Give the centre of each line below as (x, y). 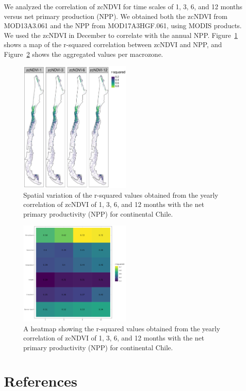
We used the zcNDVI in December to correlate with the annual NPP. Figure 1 (121, 35)
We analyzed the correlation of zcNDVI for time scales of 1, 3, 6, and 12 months (123, 6)
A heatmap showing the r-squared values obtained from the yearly (122, 328)
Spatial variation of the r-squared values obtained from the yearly (121, 195)
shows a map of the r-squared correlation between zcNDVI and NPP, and (113, 44)
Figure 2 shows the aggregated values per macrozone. (84, 54)
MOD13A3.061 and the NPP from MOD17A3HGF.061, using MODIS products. (123, 25)
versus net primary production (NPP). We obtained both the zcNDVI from (116, 16)
